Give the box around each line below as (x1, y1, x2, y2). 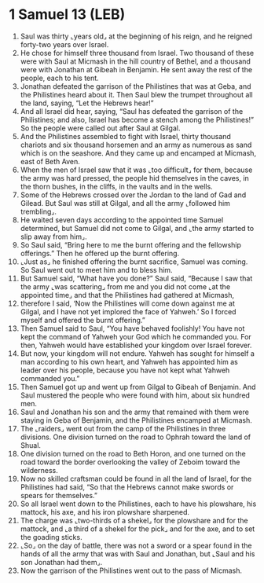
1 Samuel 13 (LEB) (9, 5, 126, 24)
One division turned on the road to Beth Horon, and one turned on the (20, 449, 246, 458)
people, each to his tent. (20, 73, 99, 82)
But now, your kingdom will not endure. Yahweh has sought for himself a (20, 348, 255, 358)
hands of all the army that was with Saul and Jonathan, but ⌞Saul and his (20, 548, 255, 559)
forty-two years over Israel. (20, 39, 109, 49)
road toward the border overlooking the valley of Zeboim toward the (20, 457, 240, 467)
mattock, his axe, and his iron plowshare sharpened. (20, 507, 190, 516)
